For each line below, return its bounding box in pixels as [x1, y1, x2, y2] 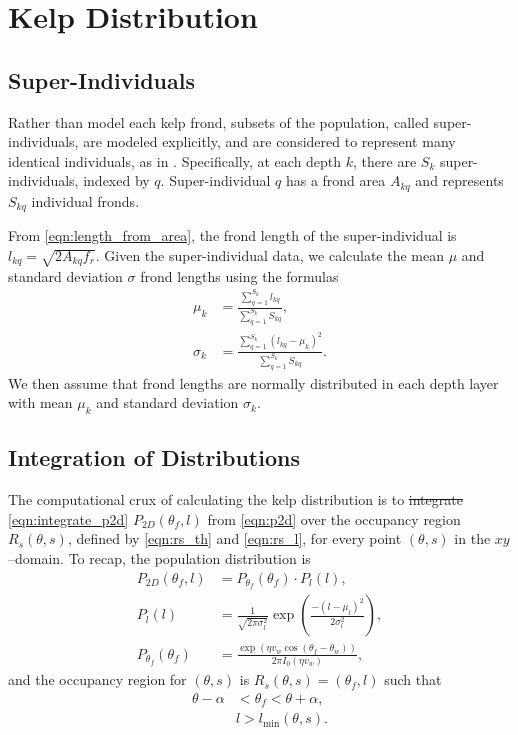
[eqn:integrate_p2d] [8, 508, 129, 529]
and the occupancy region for [8, 669, 187, 690]
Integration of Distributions [8, 442, 300, 473]
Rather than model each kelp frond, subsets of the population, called [8, 111, 429, 132]
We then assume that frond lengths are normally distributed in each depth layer [8, 372, 499, 393]
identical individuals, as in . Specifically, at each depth [8, 150, 342, 171]
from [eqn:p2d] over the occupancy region [207, 508, 461, 529]
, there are [353, 150, 417, 171]
